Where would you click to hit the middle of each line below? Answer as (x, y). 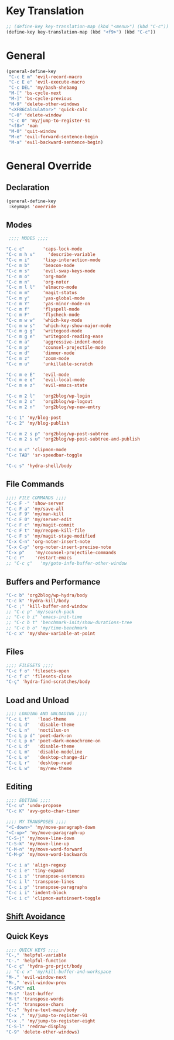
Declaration (28, 187)
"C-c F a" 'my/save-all (35, 509)
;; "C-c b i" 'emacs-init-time (44, 617)
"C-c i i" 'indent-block (36, 892)
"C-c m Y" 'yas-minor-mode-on (48, 304)
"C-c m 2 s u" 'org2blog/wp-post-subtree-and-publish (73, 439)
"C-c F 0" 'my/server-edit (39, 520)
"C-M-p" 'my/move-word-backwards (47, 855)
